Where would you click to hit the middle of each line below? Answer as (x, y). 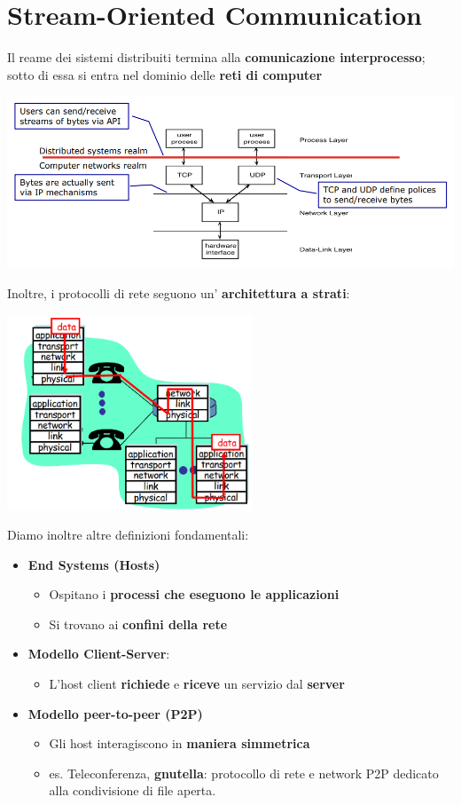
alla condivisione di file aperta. (133, 790)
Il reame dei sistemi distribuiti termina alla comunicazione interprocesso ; (216, 57)
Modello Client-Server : (99, 654)
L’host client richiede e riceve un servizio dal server (197, 684)
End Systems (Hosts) (94, 564)
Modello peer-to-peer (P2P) (115, 713)
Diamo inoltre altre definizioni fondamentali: (128, 535)
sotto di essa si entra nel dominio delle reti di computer (165, 74)
